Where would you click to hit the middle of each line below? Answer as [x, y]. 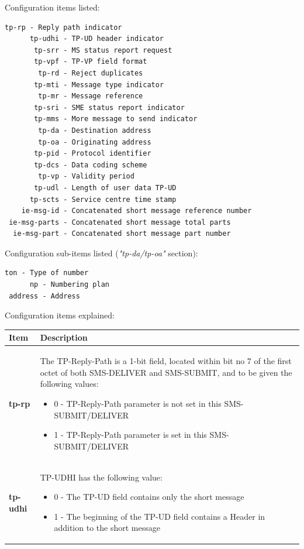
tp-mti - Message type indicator [99, 85]
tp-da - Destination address [95, 130]
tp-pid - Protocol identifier [93, 154]
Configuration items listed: [52, 7]
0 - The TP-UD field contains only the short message [149, 497]
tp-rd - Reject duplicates [91, 73]
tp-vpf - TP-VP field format [91, 62]
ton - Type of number [47, 273]
